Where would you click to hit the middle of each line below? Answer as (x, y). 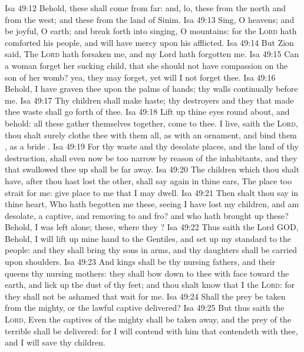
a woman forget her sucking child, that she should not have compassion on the (146, 65)
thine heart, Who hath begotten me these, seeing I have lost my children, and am (152, 204)
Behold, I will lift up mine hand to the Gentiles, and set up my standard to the (148, 238)
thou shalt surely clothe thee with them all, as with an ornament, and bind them (151, 135)
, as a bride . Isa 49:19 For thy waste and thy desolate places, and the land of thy (152, 146)
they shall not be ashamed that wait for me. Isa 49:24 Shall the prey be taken (145, 296)
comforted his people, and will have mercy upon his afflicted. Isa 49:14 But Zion (149, 42)
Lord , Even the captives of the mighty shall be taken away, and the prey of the (148, 319)
